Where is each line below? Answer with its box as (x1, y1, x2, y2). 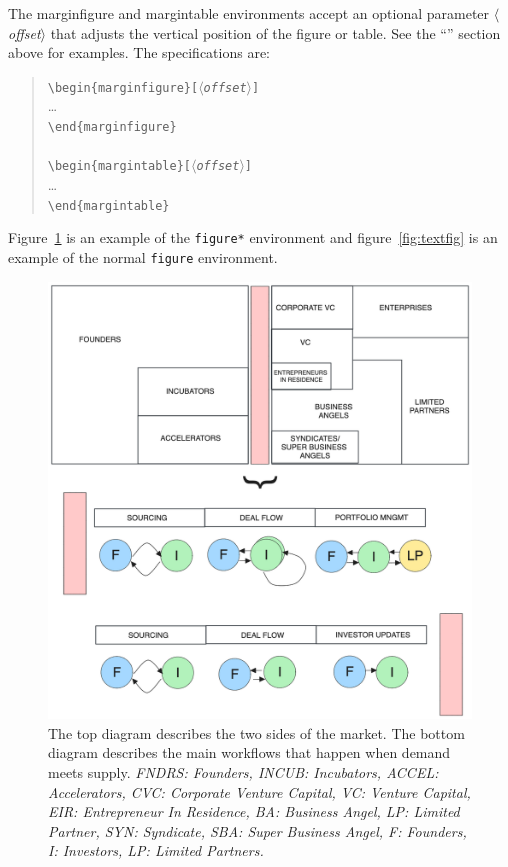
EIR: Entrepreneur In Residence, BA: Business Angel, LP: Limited (48, 801, 460, 822)
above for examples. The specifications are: (8, 42, 271, 63)
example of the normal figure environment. (8, 246, 278, 267)
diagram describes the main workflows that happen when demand (48, 742, 451, 763)
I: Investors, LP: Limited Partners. (48, 840, 264, 861)
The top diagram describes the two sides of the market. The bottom (48, 722, 465, 743)
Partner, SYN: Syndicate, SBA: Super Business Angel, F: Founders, (48, 820, 467, 841)
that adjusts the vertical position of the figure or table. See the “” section (50, 22, 501, 43)
